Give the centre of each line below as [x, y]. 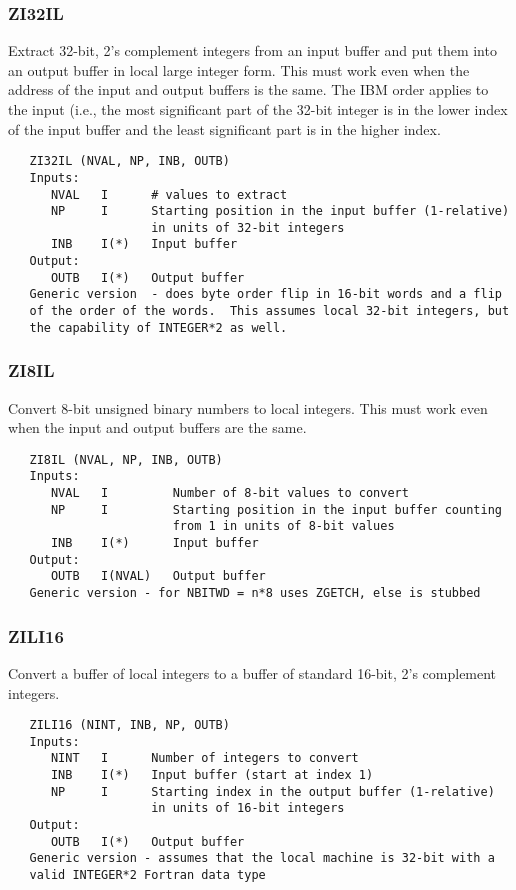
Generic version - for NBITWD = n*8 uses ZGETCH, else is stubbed [255, 593]
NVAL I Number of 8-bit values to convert [229, 493]
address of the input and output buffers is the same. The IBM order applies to [248, 89]
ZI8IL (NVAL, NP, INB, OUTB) [126, 459]
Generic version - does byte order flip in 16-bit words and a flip [265, 294]
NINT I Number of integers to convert [204, 758]
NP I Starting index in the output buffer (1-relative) [272, 791]
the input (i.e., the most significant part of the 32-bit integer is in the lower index [258, 109]
